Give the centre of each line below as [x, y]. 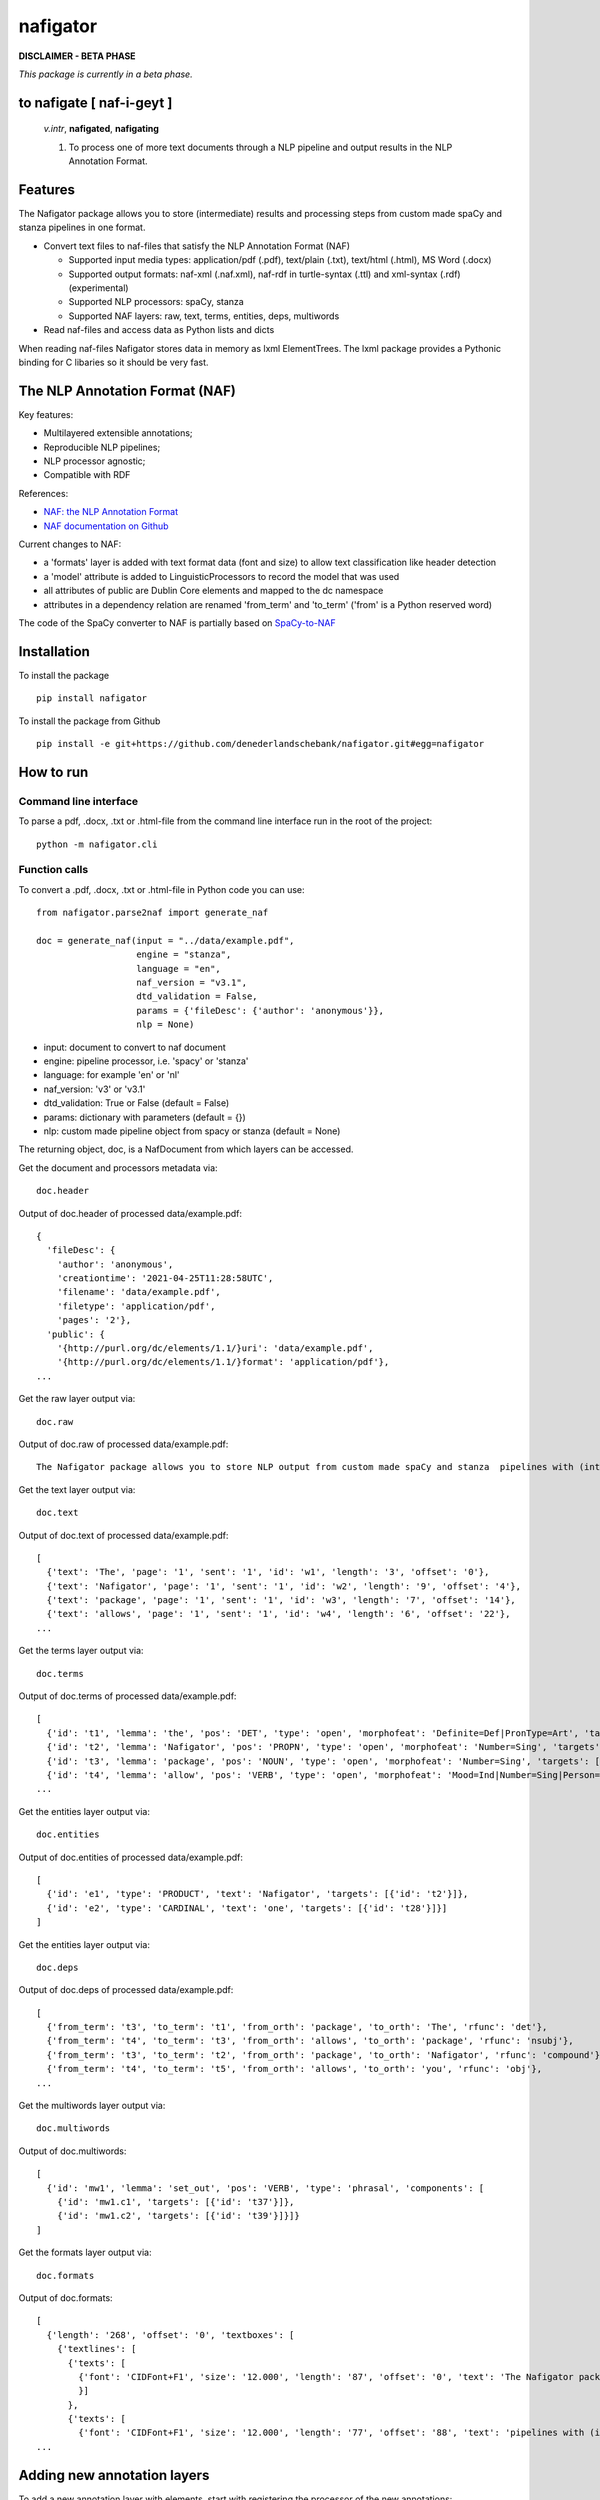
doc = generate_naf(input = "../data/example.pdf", [165, 940]
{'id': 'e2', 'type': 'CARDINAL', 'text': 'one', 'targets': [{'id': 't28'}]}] [247, 1908]
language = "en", [179, 968]
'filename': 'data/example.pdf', [139, 1292]
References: [43, 493]
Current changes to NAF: [70, 544]
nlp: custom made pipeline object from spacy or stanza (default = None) [192, 1131]
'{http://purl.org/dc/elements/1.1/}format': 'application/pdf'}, [223, 1362]
